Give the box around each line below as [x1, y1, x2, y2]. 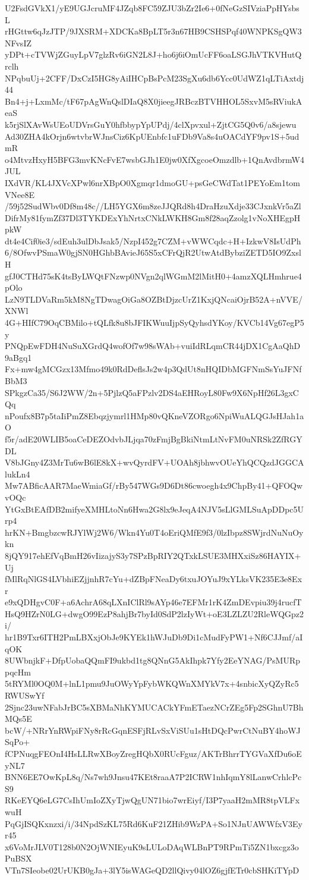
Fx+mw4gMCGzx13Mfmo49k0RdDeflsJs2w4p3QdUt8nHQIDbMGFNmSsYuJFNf [5, 363, 302, 375]
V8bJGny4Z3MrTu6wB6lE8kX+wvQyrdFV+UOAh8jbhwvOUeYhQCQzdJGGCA [5, 456, 304, 469]
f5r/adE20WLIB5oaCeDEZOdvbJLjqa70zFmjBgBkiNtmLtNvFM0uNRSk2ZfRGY [5, 432, 302, 445]
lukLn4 [5, 467, 30, 480]
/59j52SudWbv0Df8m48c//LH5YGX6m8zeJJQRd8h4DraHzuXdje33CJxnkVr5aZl [5, 200, 301, 212]
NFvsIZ [5, 36, 31, 49]
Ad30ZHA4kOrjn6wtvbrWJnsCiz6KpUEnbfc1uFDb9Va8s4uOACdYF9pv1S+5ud [5, 130, 299, 142]
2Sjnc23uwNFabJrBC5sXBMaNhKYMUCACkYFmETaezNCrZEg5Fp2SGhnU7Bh [5, 700, 304, 713]
